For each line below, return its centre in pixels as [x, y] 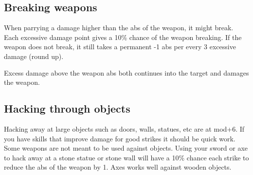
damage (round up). [34, 56]
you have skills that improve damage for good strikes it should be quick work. [120, 138]
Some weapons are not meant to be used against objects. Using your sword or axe [126, 148]
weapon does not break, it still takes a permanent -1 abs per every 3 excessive [120, 47]
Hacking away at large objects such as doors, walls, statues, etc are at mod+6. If [124, 128]
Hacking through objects [67, 108]
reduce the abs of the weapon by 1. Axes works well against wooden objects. [118, 167]
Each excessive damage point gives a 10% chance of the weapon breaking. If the [123, 37]
